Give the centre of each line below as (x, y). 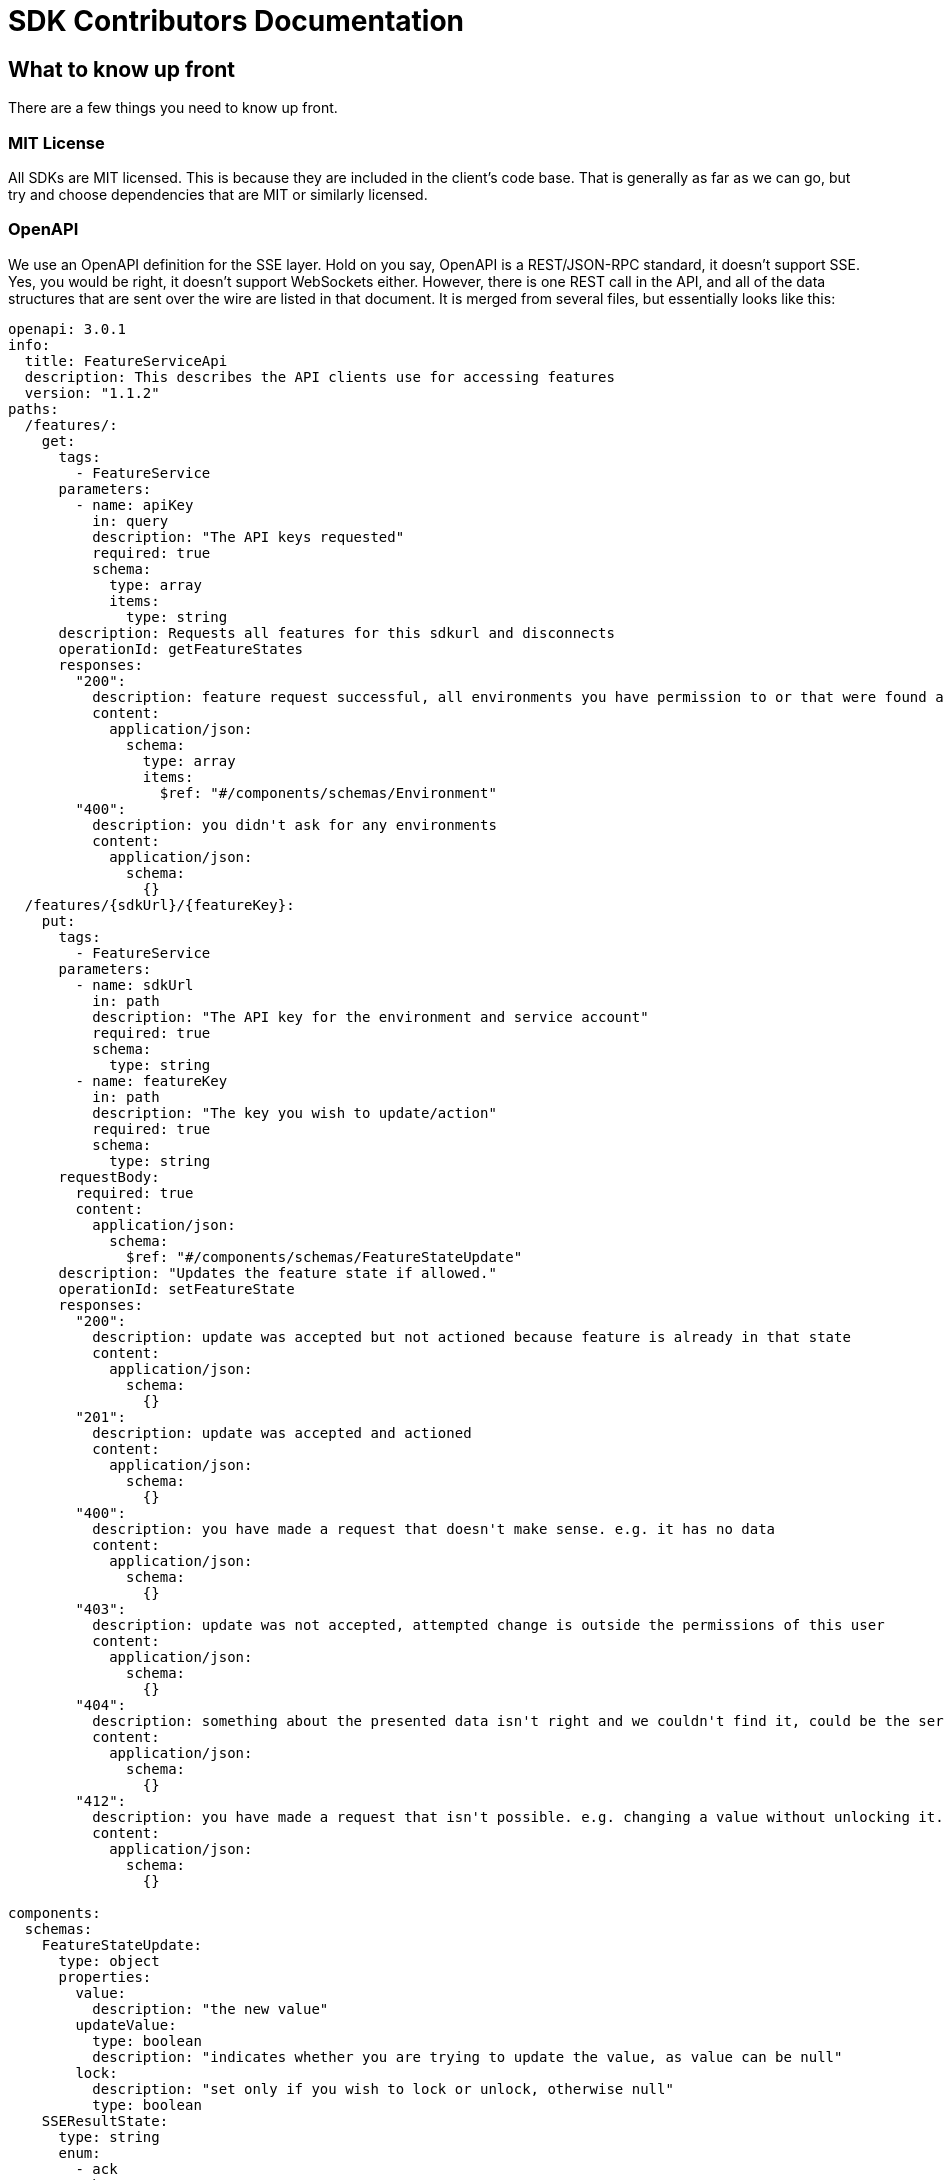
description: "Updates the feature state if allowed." (277, 1272)
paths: (33, 408)
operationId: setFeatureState (176, 1288)
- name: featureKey (151, 1080)
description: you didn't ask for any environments (294, 824)
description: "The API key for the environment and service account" (370, 1016)
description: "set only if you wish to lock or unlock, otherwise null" (383, 2088)
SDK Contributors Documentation (236, 21)
